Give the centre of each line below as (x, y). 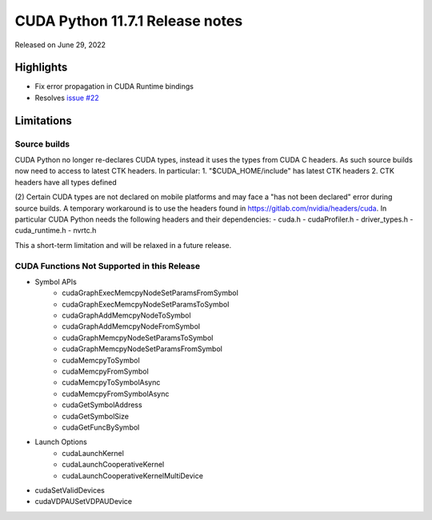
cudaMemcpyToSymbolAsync (111, 382)
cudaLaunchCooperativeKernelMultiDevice (133, 475)
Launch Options (61, 442)
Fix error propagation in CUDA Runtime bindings (114, 86)
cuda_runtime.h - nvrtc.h (56, 230)
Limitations (43, 120)
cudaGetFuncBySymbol (101, 427)
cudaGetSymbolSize (96, 416)
